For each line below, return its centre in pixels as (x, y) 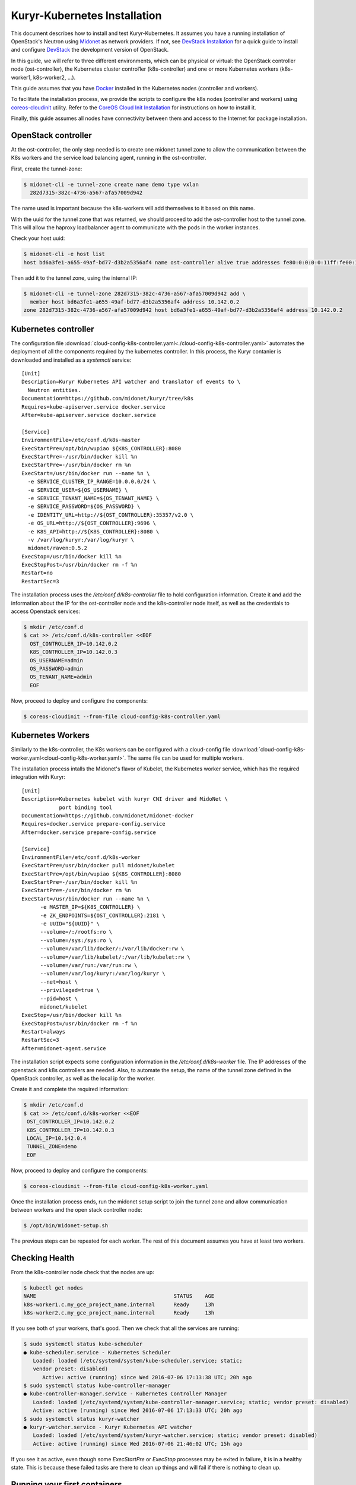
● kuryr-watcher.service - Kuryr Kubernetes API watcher (108, 1427)
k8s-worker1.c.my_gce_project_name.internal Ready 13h (119, 1304)
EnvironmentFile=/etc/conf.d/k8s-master (81, 440)
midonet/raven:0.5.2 (58, 548)
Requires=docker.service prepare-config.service (93, 824)
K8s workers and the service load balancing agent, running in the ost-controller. (109, 158)
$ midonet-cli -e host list (64, 254)
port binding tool (86, 807)
